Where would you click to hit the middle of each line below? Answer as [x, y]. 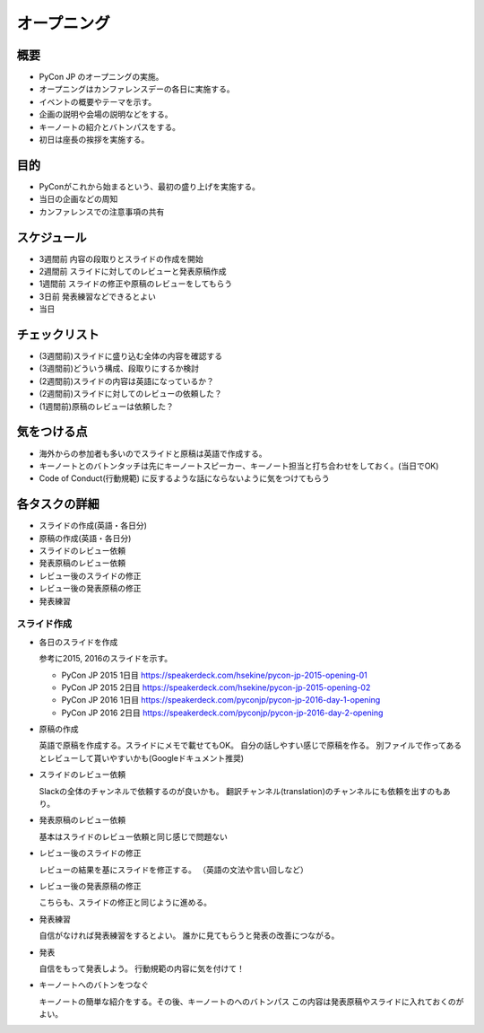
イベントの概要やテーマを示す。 [98, 101]
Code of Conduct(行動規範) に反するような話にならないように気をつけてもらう [185, 478]
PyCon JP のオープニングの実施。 [101, 77]
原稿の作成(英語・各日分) [85, 538]
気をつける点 [52, 432]
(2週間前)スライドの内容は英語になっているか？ [127, 381]
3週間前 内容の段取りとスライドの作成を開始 [121, 258]
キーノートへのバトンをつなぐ [94, 985]
